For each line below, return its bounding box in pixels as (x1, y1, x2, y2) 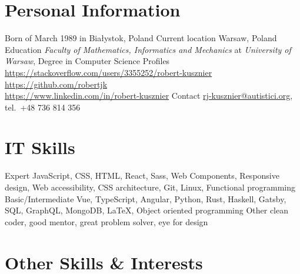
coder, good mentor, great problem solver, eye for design (5, 215, 208, 228)
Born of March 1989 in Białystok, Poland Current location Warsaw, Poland (5, 32, 277, 44)
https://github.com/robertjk (5, 78, 108, 90)
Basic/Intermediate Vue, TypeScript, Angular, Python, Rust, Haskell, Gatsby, (5, 192, 286, 205)
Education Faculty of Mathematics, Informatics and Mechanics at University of (5, 43, 291, 55)
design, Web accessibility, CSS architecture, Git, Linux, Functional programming (5, 181, 296, 193)
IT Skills (5, 135, 75, 159)
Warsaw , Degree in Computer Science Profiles (5, 55, 170, 67)
